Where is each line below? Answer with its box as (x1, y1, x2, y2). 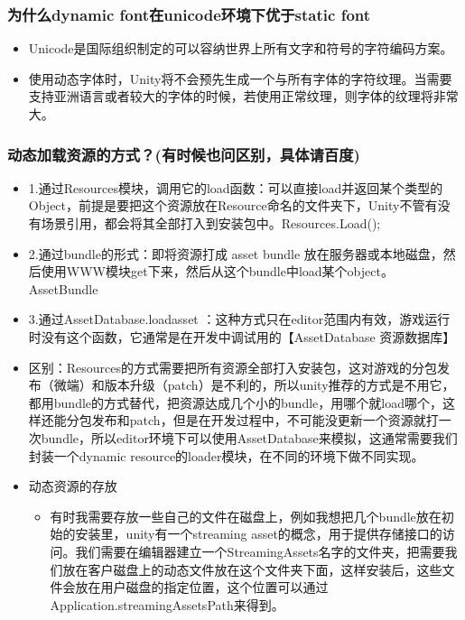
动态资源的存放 (28, 477, 117, 495)
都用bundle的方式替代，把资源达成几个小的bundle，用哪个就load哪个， (28, 393, 442, 412)
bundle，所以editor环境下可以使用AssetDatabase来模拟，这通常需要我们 (41, 428, 458, 447)
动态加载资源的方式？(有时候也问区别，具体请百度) (7, 143, 360, 165)
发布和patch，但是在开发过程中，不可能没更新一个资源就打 (91, 411, 439, 430)
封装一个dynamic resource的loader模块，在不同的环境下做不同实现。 (28, 446, 424, 465)
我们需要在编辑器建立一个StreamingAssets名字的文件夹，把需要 (75, 541, 445, 560)
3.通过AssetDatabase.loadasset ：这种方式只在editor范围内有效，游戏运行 (28, 310, 451, 329)
